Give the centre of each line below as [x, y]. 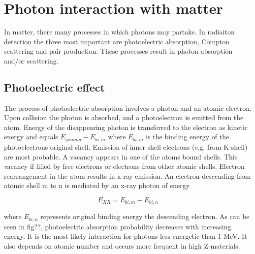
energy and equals [31, 137]
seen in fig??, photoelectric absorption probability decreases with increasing [118, 226]
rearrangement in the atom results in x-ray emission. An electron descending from [127, 175]
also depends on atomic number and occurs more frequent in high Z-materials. [122, 246]
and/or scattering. [31, 60]
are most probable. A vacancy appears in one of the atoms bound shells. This [121, 156]
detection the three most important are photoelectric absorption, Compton [117, 41]
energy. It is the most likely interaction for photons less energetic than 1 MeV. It [126, 236]
